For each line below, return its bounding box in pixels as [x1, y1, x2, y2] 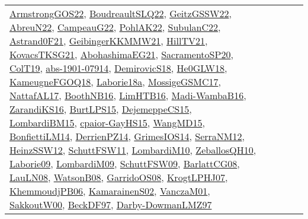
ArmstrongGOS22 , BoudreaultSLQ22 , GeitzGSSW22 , [9, 7, 232, 20]
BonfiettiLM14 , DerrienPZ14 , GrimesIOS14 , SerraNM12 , [9, 129, 245, 143]
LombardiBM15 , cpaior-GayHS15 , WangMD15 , [9, 116, 205, 129]
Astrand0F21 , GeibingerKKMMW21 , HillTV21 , [9, 34, 208, 47]
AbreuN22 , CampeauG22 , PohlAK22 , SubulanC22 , [9, 20, 221, 34]
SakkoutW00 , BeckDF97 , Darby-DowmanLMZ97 [9, 198, 212, 211]
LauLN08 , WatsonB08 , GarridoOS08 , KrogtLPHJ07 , [9, 170, 228, 184]
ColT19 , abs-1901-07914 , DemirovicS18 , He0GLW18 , [9, 61, 227, 75]
